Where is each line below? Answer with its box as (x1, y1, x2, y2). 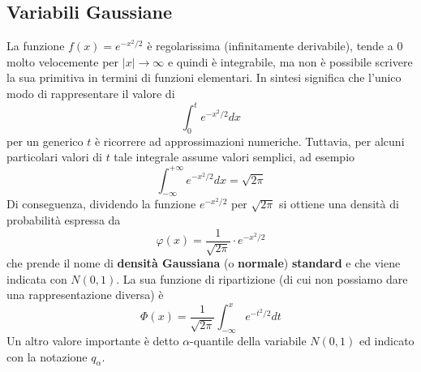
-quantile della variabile (190, 332, 307, 349)
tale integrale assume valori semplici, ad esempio (114, 148, 355, 165)
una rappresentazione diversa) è (6, 286, 164, 303)
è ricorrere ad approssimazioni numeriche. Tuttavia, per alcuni (94, 132, 405, 149)
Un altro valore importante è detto (6, 332, 179, 349)
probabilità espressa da (6, 211, 121, 228)
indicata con (6, 270, 67, 287)
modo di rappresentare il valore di (6, 84, 175, 101)
